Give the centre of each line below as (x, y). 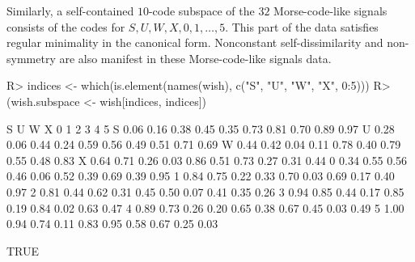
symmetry (31, 58)
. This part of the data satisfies (302, 26)
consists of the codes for (66, 26)
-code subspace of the (201, 11)
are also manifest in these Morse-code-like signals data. (195, 58)
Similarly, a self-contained (70, 11)
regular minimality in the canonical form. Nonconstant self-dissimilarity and (195, 42)
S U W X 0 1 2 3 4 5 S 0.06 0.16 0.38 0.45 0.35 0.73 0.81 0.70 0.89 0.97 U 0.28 (201, 128)
